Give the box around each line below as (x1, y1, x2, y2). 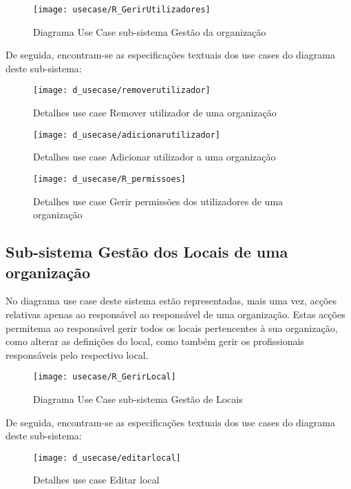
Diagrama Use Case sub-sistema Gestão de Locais (33, 392, 243, 406)
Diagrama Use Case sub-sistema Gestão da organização (33, 24, 266, 39)
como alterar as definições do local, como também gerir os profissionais (6, 334, 304, 348)
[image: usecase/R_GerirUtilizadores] (33, 5, 211, 14)
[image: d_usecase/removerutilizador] (33, 85, 211, 96)
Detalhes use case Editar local (33, 472, 160, 487)
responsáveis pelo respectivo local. (6, 347, 149, 362)
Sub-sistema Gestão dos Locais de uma (6, 241, 288, 262)
